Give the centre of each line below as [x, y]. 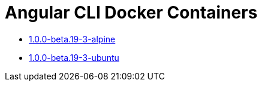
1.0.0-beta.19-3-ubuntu [74, 57]
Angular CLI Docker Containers [131, 13]
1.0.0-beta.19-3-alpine [72, 39]
